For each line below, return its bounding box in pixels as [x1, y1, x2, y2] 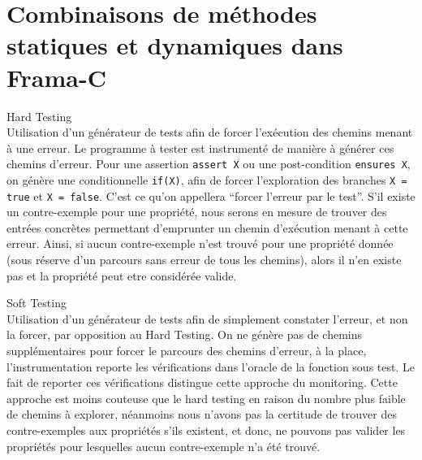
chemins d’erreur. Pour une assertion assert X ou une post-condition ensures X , [6, 155, 411, 172]
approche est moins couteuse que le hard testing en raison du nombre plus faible [6, 389, 406, 406]
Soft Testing [6, 294, 67, 311]
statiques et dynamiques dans [6, 28, 343, 62]
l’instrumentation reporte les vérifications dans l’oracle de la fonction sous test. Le [6, 358, 415, 375]
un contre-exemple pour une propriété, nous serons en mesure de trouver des [6, 203, 387, 220]
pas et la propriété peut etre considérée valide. [6, 267, 237, 284]
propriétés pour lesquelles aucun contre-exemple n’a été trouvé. [6, 437, 321, 454]
